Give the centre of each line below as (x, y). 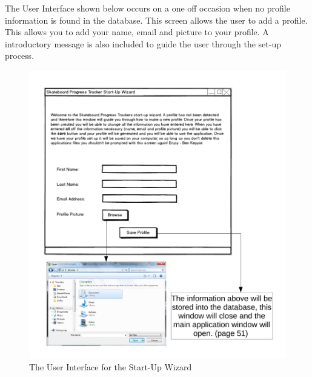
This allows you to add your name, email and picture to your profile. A (137, 32)
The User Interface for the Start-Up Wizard (111, 367)
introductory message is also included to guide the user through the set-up (143, 43)
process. (20, 56)
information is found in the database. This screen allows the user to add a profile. (156, 20)
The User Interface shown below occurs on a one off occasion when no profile (148, 8)
